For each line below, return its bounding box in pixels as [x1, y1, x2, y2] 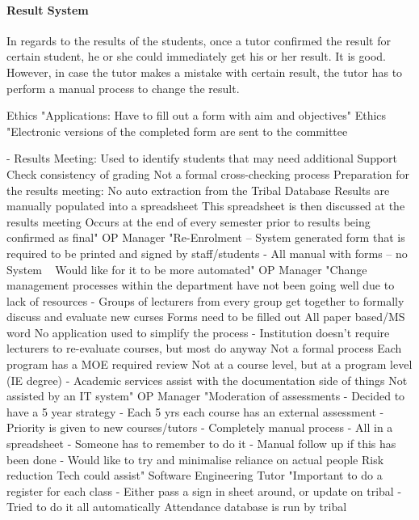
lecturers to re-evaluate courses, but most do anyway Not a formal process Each [6, 340, 402, 357]
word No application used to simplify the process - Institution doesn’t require [6, 323, 390, 340]
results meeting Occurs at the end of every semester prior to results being [6, 213, 371, 230]
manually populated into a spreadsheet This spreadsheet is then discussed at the [6, 197, 405, 214]
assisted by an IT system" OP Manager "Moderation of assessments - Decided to [6, 387, 405, 404]
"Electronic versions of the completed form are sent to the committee [6, 122, 348, 139]
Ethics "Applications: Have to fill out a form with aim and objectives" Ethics [6, 107, 387, 124]
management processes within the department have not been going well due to [6, 277, 395, 294]
